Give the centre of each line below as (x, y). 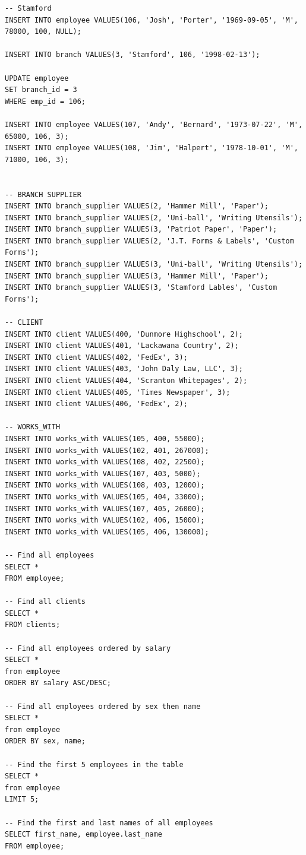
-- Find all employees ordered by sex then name (103, 706)
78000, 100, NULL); (43, 32)
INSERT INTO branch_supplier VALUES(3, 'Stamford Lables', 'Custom (141, 288)
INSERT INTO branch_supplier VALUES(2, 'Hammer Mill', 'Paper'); (137, 206)
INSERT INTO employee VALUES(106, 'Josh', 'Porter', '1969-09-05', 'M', (152, 20)
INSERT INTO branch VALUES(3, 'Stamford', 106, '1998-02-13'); (133, 55)
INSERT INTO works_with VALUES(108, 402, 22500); (105, 462)
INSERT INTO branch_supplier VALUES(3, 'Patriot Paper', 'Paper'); (141, 229)
